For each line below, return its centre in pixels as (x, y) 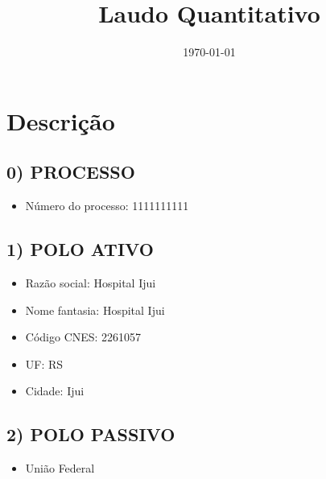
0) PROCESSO (71, 172)
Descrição (61, 120)
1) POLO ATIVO (80, 249)
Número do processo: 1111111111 (107, 206)
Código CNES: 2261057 (83, 337)
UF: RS (44, 363)
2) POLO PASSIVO (91, 434)
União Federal (60, 468)
